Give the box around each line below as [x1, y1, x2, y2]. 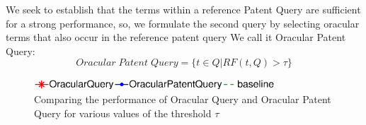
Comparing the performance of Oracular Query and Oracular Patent [34, 91, 331, 106]
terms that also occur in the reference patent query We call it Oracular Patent [6, 30, 346, 44]
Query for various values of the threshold [34, 105, 212, 120]
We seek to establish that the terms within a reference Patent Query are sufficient [6, 2, 361, 16]
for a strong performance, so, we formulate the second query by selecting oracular [6, 16, 360, 30]
